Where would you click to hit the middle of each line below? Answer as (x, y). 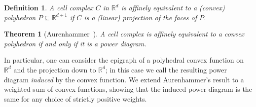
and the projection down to (55, 69)
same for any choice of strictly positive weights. (75, 98)
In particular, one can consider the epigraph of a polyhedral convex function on (124, 60)
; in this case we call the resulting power (166, 69)
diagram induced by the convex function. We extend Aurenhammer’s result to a (124, 79)
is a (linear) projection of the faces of (141, 17)
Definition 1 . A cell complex (49, 7)
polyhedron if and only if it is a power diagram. (75, 43)
